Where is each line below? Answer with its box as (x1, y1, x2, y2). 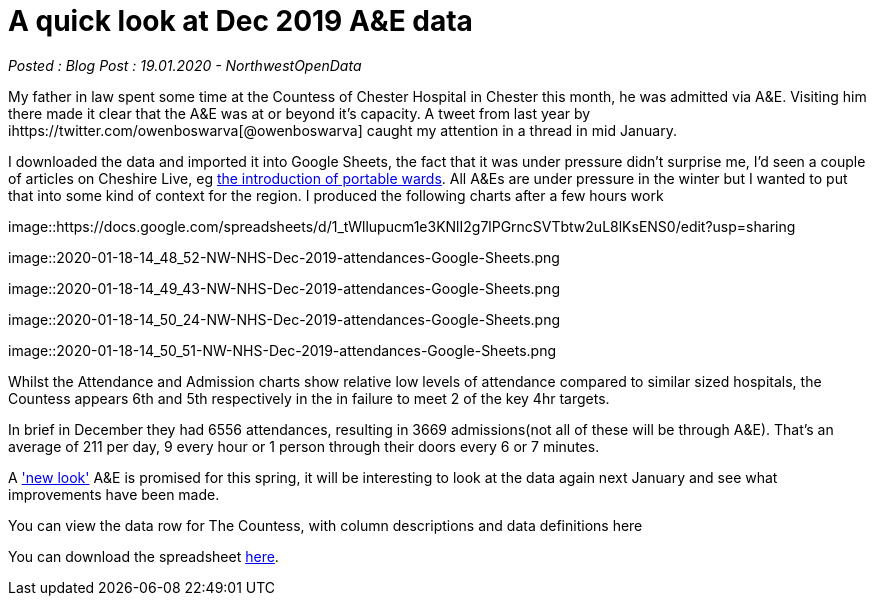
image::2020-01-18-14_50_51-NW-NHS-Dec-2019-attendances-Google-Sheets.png (8, 341, 557, 359)
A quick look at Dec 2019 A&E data (8, 4, 473, 38)
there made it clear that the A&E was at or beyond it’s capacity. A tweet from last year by (8, 104, 591, 122)
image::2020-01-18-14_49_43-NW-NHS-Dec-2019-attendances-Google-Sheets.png (8, 279, 560, 297)
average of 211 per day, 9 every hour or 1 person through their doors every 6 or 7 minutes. (8, 437, 600, 455)
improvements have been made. (8, 485, 220, 503)
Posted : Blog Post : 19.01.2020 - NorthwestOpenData (8, 56, 362, 74)
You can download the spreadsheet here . (8, 547, 279, 565)
